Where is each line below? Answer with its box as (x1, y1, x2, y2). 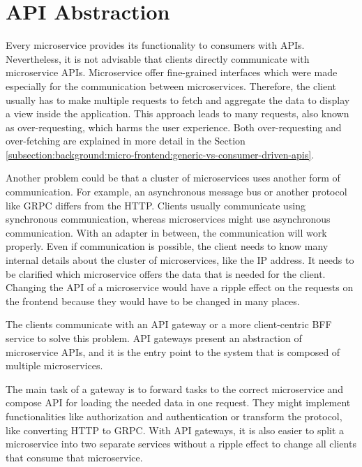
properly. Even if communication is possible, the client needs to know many (6, 239, 329, 253)
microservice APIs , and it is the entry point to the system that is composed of (6, 344, 340, 359)
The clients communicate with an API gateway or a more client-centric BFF (6, 317, 332, 332)
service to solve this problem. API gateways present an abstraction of (6, 331, 302, 345)
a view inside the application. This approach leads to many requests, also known (6, 106, 349, 121)
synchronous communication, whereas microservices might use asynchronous (6, 212, 331, 226)
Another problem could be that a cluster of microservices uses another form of (6, 170, 340, 185)
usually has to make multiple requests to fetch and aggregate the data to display (6, 92, 350, 107)
